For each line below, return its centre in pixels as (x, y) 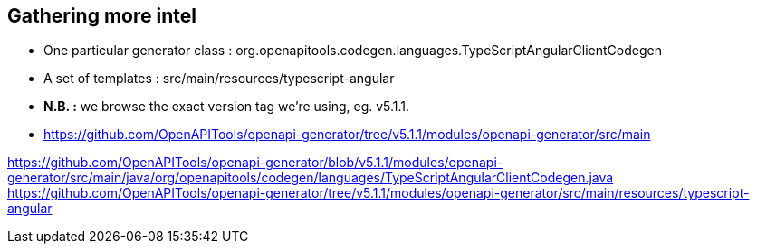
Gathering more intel (102, 16)
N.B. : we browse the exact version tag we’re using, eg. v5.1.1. (227, 107)
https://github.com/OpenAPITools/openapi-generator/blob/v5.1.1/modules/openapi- (255, 163)
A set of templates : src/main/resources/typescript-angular (219, 79)
